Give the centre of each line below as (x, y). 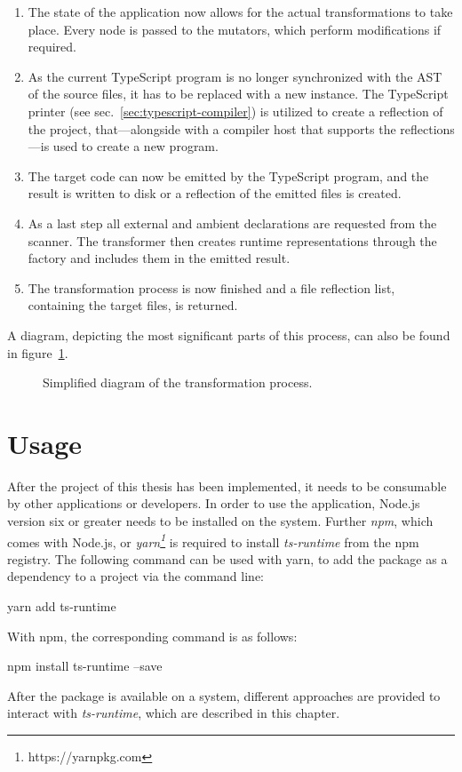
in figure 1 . (38, 352)
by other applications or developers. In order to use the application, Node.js (214, 503)
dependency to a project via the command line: (135, 576)
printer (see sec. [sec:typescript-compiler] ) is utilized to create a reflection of (235, 111)
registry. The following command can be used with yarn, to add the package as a (227, 558)
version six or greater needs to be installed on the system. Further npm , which (220, 521)
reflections (427, 128)
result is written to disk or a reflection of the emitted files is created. (215, 193)
